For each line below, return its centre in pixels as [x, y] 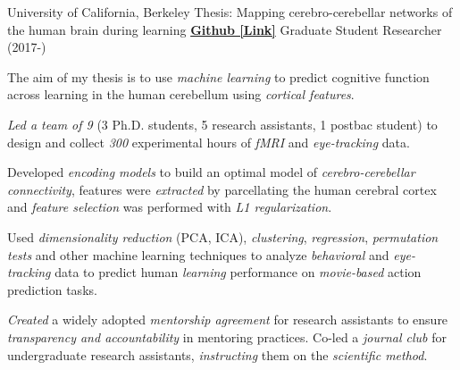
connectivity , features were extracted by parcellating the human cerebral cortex [222, 189]
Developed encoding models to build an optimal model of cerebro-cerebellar [211, 172]
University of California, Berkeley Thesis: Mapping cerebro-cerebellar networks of [230, 12]
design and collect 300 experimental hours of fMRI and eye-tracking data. [209, 142]
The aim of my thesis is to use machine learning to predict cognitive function [218, 76]
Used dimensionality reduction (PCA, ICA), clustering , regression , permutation [223, 236]
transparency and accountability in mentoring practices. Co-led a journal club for [227, 336]
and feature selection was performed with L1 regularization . [170, 207]
